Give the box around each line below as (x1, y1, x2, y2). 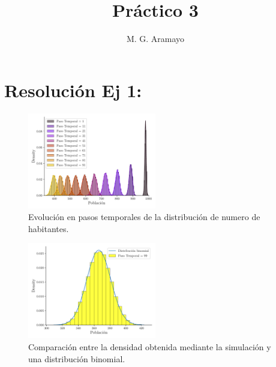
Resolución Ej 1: (4, 77, 142, 102)
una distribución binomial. (28, 352, 125, 365)
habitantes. (28, 222, 69, 234)
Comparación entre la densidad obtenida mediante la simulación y (28, 341, 271, 353)
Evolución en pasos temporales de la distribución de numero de (28, 210, 260, 223)
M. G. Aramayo (126, 32, 185, 45)
